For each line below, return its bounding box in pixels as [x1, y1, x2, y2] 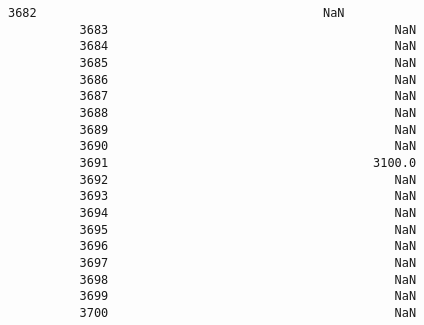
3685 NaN [79, 55, 417, 70]
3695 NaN [79, 222, 417, 237]
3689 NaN [79, 122, 417, 137]
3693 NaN [79, 189, 417, 204]
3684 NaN [79, 39, 417, 54]
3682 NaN [8, 6, 345, 20]
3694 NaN [79, 205, 417, 220]
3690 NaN [79, 139, 417, 154]
